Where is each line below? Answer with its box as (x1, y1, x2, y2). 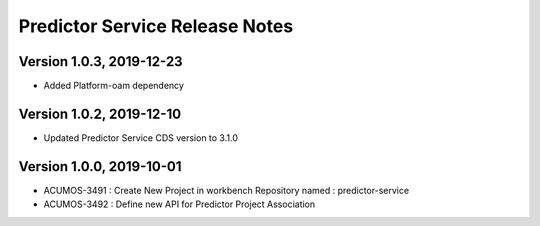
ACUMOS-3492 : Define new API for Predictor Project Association (43, 198, 316, 210)
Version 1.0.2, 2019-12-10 (18, 105, 182, 122)
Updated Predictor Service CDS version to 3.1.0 (43, 131, 239, 144)
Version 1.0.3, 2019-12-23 (18, 53, 184, 70)
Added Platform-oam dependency (43, 80, 185, 92)
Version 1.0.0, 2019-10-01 (18, 158, 182, 175)
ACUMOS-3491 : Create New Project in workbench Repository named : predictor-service (43, 184, 410, 196)
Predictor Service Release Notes (18, 15, 294, 37)
